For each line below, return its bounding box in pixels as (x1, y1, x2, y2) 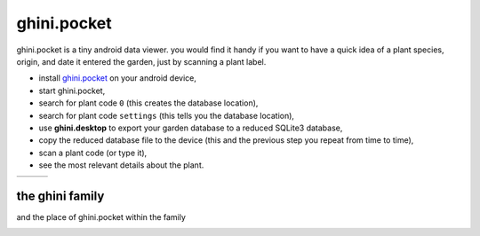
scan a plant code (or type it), (38, 147, 148, 158)
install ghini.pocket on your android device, (38, 73, 197, 83)
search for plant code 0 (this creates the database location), (38, 98, 259, 108)
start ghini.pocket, (38, 85, 106, 96)
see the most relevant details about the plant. (38, 160, 204, 170)
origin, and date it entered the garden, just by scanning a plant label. (16, 56, 267, 67)
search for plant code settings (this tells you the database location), (38, 110, 295, 121)
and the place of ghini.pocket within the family (16, 211, 187, 222)
